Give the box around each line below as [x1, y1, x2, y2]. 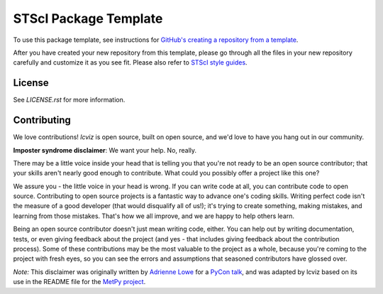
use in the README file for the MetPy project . [13, 278, 146, 286]
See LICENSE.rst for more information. [13, 96, 126, 104]
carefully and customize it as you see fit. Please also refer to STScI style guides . [13, 58, 248, 67]
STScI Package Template [13, 11, 163, 26]
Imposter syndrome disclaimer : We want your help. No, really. [13, 146, 197, 154]
